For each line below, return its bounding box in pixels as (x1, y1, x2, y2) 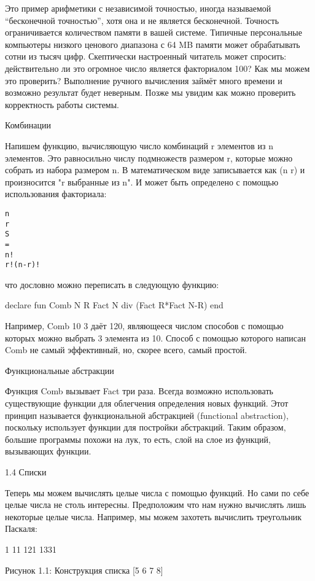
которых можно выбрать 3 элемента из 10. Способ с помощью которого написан (5, 331, 306, 344)
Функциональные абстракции (5, 364, 114, 376)
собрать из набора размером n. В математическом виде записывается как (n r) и (5, 163, 305, 176)
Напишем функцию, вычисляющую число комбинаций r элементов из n (5, 139, 274, 152)
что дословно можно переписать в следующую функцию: (5, 278, 219, 290)
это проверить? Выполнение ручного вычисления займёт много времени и (5, 74, 282, 87)
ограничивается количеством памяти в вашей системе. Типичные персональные (5, 26, 302, 39)
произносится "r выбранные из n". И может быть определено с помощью (5, 175, 279, 188)
